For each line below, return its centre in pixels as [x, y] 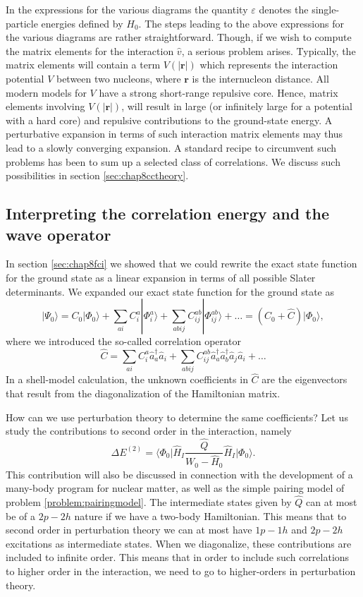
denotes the [284, 9]
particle [22, 23]
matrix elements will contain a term [83, 65]
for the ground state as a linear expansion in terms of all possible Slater [161, 277]
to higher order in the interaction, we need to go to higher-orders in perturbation [181, 571]
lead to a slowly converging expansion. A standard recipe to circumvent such [171, 147]
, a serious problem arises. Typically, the [269, 50]
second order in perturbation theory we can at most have [129, 530]
